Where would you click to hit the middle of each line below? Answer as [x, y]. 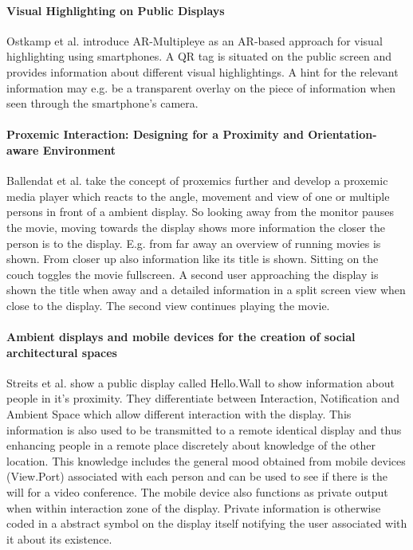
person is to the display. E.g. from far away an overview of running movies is [194, 243]
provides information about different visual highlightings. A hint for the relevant [203, 71]
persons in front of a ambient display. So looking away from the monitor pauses [200, 212]
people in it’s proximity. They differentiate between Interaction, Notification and [203, 398]
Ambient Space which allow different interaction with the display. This [179, 414]
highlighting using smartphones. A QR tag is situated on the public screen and [199, 56]
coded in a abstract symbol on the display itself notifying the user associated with [207, 523]
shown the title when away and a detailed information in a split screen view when [206, 290]
